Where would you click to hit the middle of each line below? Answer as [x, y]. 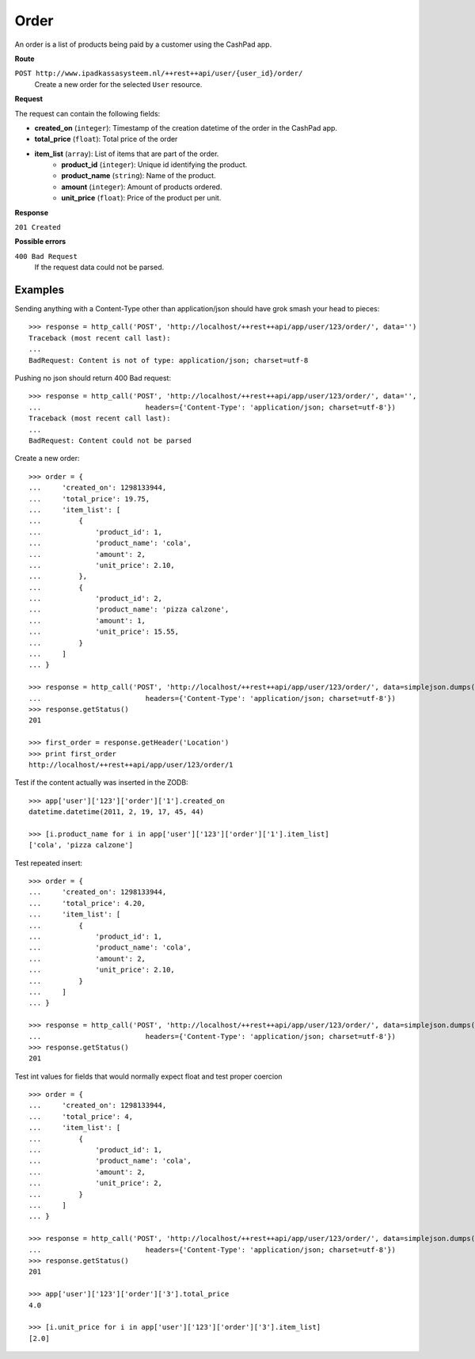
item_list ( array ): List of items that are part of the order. [127, 154]
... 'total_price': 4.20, [87, 903]
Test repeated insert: [49, 862]
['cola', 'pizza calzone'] [81, 845]
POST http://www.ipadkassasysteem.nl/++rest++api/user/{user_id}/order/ [159, 74]
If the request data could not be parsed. [99, 267]
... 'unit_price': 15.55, [104, 632]
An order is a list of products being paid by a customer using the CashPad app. [143, 44]
